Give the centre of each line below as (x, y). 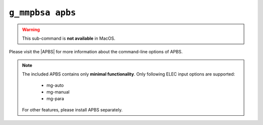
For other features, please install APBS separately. (72, 109)
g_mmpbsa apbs (43, 13)
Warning (31, 30)
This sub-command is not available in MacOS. (69, 38)
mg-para (55, 99)
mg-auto (55, 85)
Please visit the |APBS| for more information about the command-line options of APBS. (96, 52)
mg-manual (58, 92)
